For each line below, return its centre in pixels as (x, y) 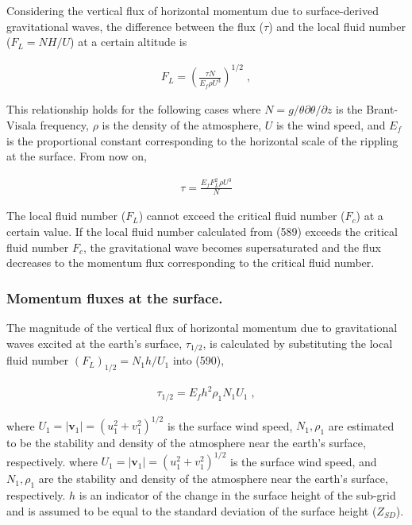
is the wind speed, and (331, 124)
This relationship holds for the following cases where (134, 109)
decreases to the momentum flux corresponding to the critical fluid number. (191, 262)
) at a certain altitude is (129, 42)
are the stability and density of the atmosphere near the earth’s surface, (213, 479)
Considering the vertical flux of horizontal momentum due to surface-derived (193, 10)
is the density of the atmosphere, (182, 124)
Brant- (382, 109)
